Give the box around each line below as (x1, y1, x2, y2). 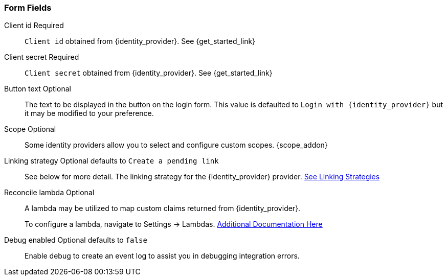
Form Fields (4, 3, 52, 13)
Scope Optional (4, 125, 56, 134)
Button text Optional (4, 84, 71, 94)
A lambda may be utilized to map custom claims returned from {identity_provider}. (25, 204, 301, 213)
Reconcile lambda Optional (4, 188, 95, 197)
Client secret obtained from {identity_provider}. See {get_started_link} (25, 68, 273, 78)
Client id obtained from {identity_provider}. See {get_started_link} (25, 37, 256, 46)
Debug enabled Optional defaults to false (4, 236, 147, 245)
